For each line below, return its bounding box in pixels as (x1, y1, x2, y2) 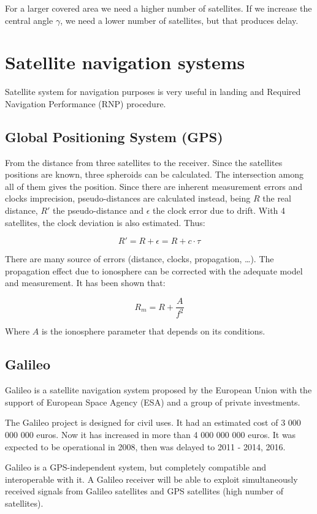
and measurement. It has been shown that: (5, 276, 166, 289)
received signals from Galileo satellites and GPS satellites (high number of (5, 485, 284, 497)
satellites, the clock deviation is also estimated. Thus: (5, 216, 205, 229)
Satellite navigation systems (5, 50, 245, 75)
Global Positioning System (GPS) (5, 127, 223, 146)
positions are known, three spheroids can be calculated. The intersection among (5, 168, 304, 181)
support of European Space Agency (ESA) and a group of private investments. (5, 395, 300, 408)
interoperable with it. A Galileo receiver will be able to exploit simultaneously (5, 472, 298, 485)
